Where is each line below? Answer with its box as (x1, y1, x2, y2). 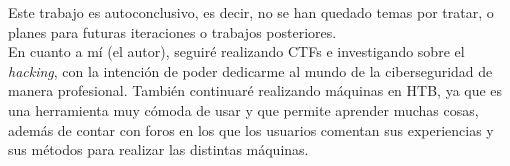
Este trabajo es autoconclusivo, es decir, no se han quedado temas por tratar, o (8, 2, 494, 22)
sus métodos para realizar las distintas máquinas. (8, 139, 309, 160)
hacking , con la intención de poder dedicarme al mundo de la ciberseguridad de (8, 60, 493, 81)
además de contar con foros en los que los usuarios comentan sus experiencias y (8, 119, 494, 140)
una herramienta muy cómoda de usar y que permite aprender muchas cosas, (8, 99, 479, 120)
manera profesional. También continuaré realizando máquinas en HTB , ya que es (8, 80, 503, 101)
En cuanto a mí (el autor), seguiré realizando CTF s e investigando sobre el (8, 41, 465, 62)
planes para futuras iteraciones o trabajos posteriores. (8, 21, 337, 42)
